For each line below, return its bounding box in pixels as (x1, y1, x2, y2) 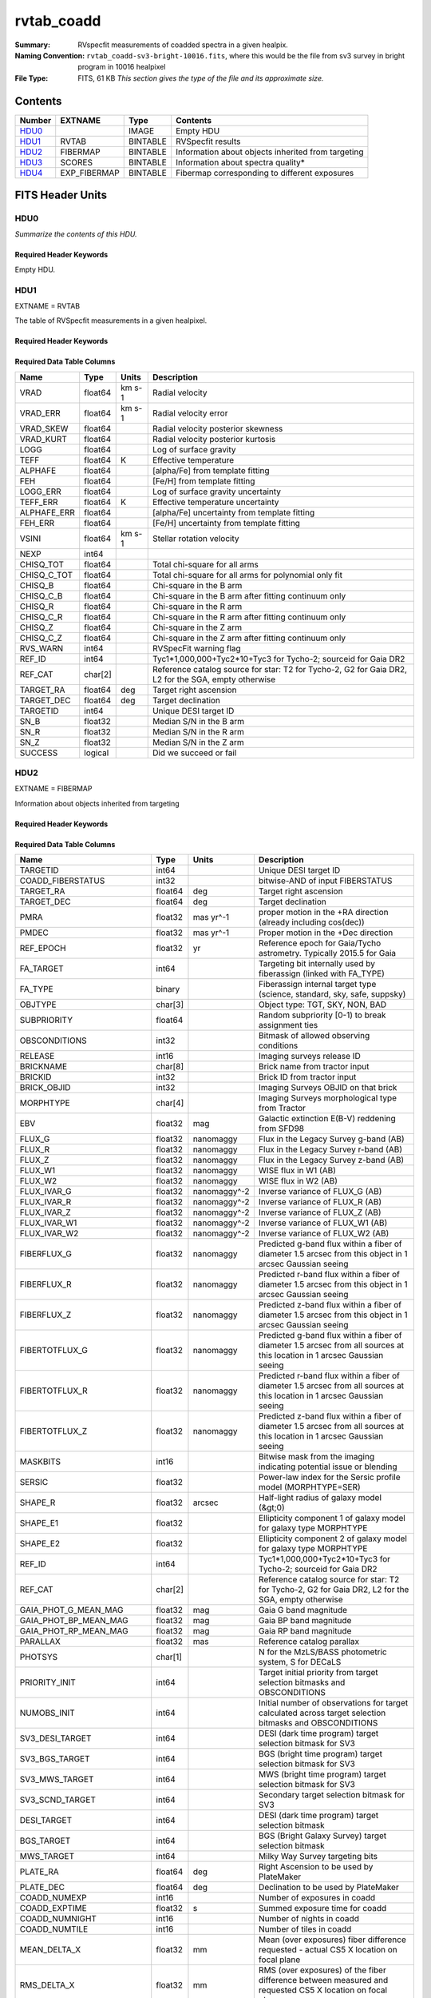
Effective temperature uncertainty (152, 496, 279, 507)
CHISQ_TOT (19, 559, 64, 570)
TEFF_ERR (19, 496, 59, 507)
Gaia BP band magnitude (258, 1615, 352, 1626)
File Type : (14, 73, 49, 83)
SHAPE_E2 (19, 1538, 60, 1550)
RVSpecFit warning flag (152, 643, 241, 654)
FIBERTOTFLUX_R (19, 1385, 88, 1396)
